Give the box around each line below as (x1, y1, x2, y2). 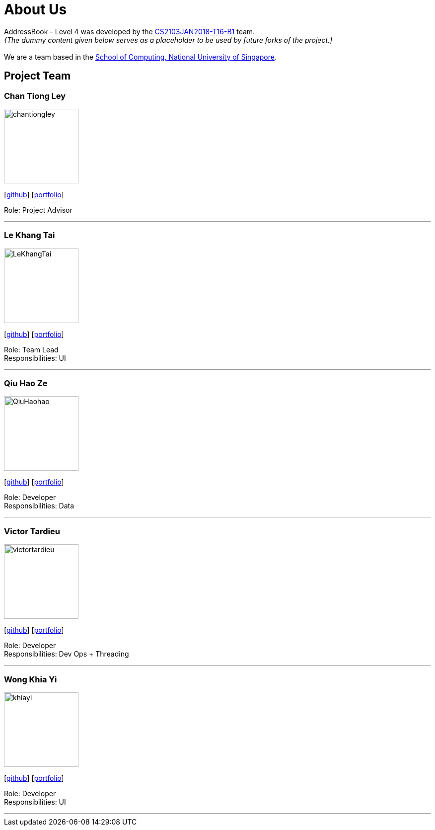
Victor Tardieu (4, 526, 60, 536)
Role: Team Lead (4, 345, 59, 354)
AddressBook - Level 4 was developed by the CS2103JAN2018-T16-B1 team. (4, 27, 255, 36)
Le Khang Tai (4, 230, 55, 241)
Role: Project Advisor (4, 205, 72, 214)
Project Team (4, 70, 71, 83)
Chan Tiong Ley (4, 90, 66, 101)
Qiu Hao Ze (4, 378, 48, 389)
